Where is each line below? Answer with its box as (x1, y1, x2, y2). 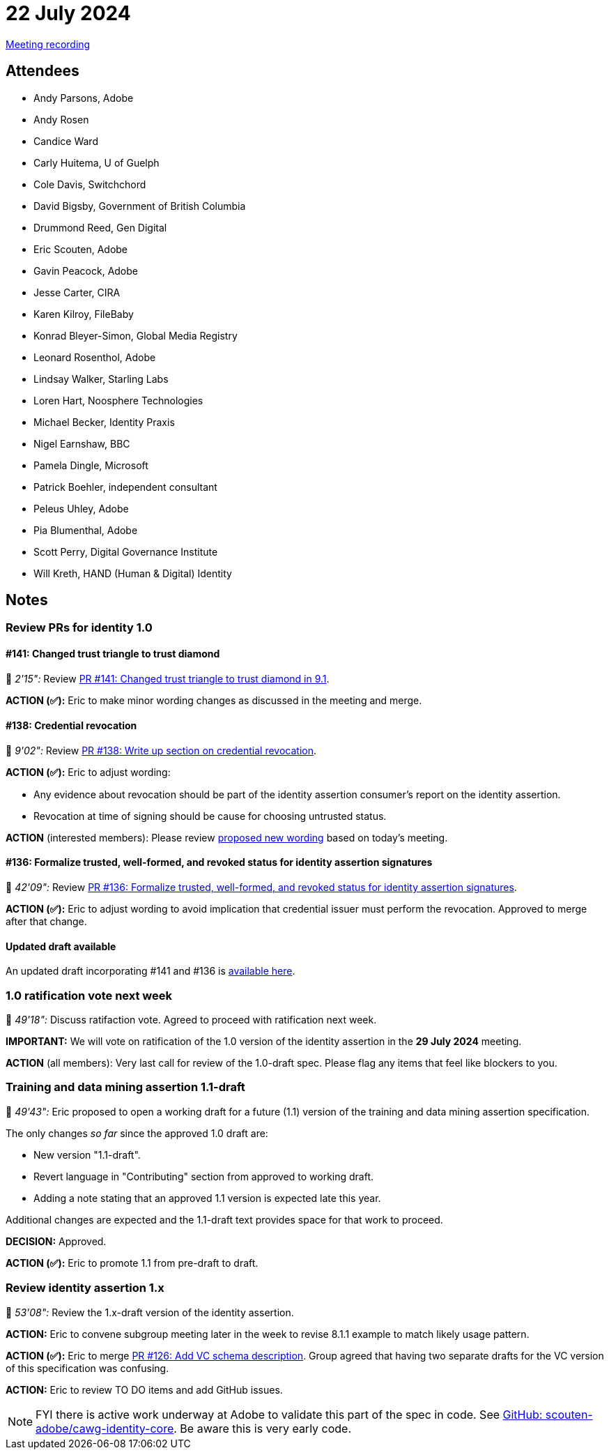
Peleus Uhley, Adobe (33, 502, 129, 515)
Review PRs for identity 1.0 (6, 620, 153, 635)
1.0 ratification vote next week (6, 988, 173, 1003)
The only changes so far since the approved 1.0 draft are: (6, 1127, 268, 1139)
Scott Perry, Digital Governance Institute (33, 545, 218, 558)
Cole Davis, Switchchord (33, 178, 146, 190)
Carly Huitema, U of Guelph (33, 156, 160, 169)
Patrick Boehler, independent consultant (33, 480, 217, 493)
